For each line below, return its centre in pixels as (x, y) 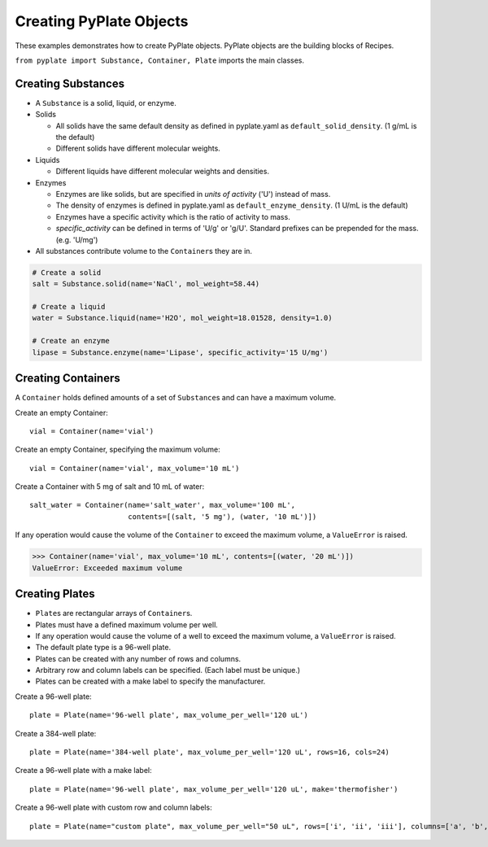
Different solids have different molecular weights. (138, 148)
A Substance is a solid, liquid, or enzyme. (106, 103)
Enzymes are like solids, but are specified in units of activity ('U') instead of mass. (193, 194)
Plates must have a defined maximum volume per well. (127, 624)
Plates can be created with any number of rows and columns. (138, 658)
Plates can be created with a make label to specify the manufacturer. (150, 681)
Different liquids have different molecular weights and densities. (163, 172)
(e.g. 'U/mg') (77, 239)
